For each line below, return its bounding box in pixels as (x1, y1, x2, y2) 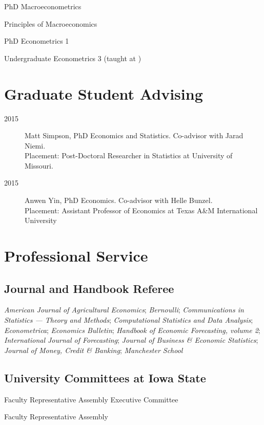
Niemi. (25, 140, 46, 151)
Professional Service (4, 245, 148, 266)
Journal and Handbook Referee (4, 280, 174, 296)
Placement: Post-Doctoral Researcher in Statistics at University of (25, 150, 233, 161)
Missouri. (25, 160, 53, 171)
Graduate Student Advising (4, 83, 203, 104)
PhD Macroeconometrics (4, 1, 82, 11)
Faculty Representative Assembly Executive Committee (4, 394, 178, 404)
